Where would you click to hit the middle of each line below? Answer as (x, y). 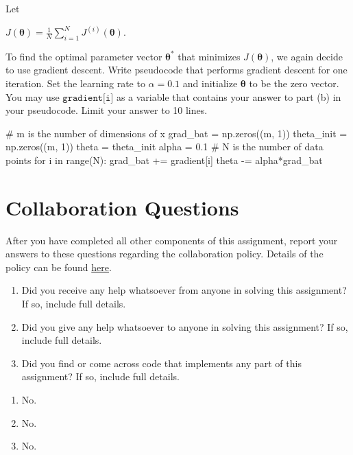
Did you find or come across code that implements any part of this (161, 363)
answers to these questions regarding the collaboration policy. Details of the (165, 254)
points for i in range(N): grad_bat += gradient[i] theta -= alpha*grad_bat (164, 160)
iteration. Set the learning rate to (75, 83)
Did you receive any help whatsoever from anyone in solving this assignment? (184, 290)
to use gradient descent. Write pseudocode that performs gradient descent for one (176, 70)
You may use (33, 96)
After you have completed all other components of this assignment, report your (172, 240)
